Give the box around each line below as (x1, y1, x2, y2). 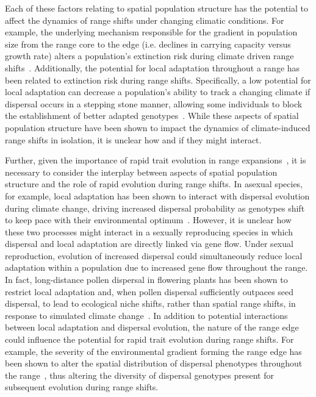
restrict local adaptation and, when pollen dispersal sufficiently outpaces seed (5, 285, 294, 298)
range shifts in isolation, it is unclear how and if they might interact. (5, 133, 262, 146)
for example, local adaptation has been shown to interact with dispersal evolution (5, 189, 310, 202)
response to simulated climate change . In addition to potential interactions (5, 309, 288, 321)
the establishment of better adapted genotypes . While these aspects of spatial (5, 109, 299, 122)
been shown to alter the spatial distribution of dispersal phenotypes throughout (5, 357, 303, 370)
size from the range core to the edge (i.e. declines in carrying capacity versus (5, 37, 291, 50)
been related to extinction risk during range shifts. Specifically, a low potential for (5, 73, 311, 86)
